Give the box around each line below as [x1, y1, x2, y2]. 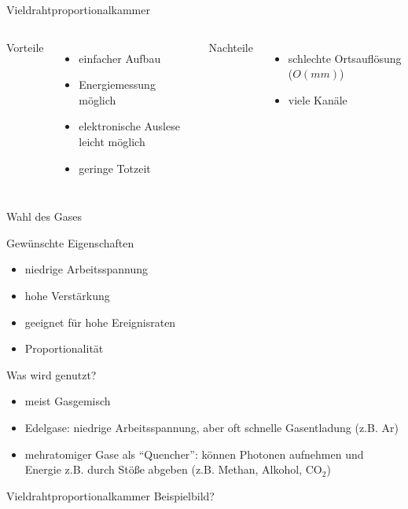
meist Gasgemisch [24, 393, 111, 409]
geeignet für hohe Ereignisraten [24, 313, 176, 330]
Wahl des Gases [6, 208, 82, 225]
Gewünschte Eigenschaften [6, 234, 134, 251]
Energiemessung [79, 76, 156, 93]
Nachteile [208, 38, 253, 55]
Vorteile [6, 38, 44, 55]
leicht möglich [79, 133, 145, 149]
